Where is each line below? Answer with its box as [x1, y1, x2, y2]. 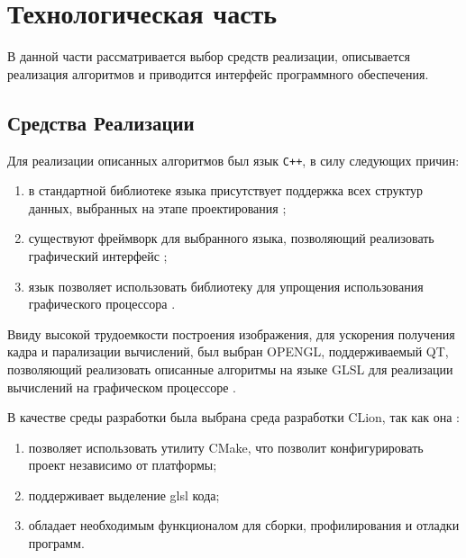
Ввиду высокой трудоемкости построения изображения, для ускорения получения [7, 324, 455, 343]
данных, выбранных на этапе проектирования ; [28, 198, 287, 217]
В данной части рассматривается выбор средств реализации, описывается [7, 47, 410, 66]
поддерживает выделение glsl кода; [28, 485, 220, 504]
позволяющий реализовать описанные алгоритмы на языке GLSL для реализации [7, 359, 453, 378]
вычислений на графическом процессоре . [7, 377, 236, 396]
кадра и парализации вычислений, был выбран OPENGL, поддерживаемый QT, [7, 342, 449, 361]
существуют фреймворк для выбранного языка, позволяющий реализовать [28, 229, 434, 247]
